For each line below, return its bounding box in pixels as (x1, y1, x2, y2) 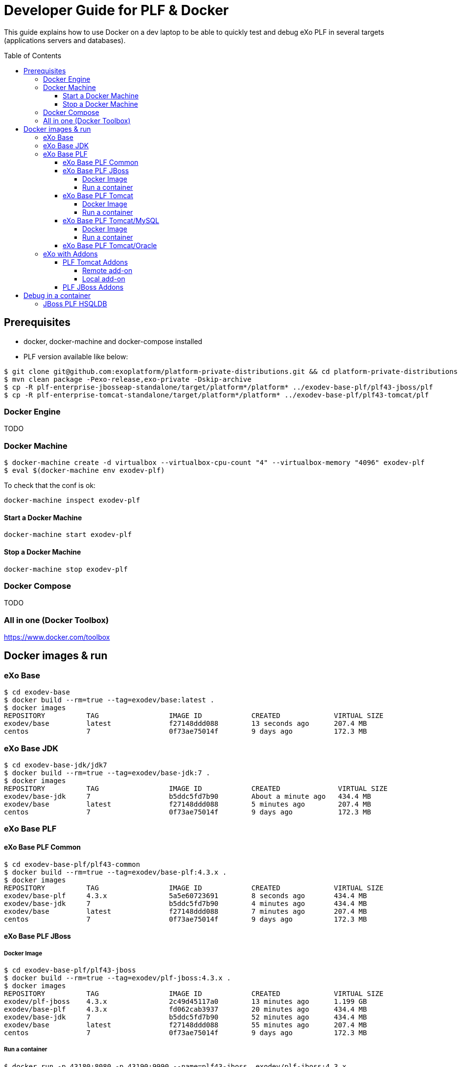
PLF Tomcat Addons (63, 257, 128, 266)
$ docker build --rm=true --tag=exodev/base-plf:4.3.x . (4, 868, 227, 876)
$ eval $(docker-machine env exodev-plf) (4, 466, 165, 475)
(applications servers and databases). (4, 36, 126, 45)
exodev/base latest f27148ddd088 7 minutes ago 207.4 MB (4, 907, 367, 915)
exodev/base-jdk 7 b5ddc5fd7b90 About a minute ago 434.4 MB (4, 792, 371, 800)
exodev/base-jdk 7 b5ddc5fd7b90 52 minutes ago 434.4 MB (4, 1013, 367, 1021)
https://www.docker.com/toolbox (4, 633, 110, 642)
